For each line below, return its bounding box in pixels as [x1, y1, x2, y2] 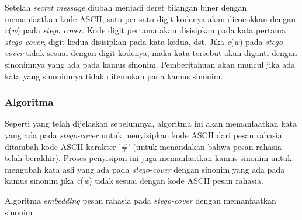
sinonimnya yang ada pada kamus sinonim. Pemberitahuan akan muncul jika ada [5, 58, 296, 70]
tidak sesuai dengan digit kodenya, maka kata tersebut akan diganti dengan [26, 47, 297, 59]
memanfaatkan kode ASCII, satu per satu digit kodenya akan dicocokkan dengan [5, 12, 296, 25]
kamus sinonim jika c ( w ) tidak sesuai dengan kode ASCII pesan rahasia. [5, 174, 263, 187]
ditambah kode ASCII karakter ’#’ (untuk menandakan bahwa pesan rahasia [5, 140, 282, 152]
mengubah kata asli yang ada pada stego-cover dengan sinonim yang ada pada [5, 163, 285, 175]
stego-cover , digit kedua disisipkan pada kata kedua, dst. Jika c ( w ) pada [5, 35, 263, 47]
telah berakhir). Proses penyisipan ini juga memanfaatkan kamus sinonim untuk [5, 152, 292, 164]
